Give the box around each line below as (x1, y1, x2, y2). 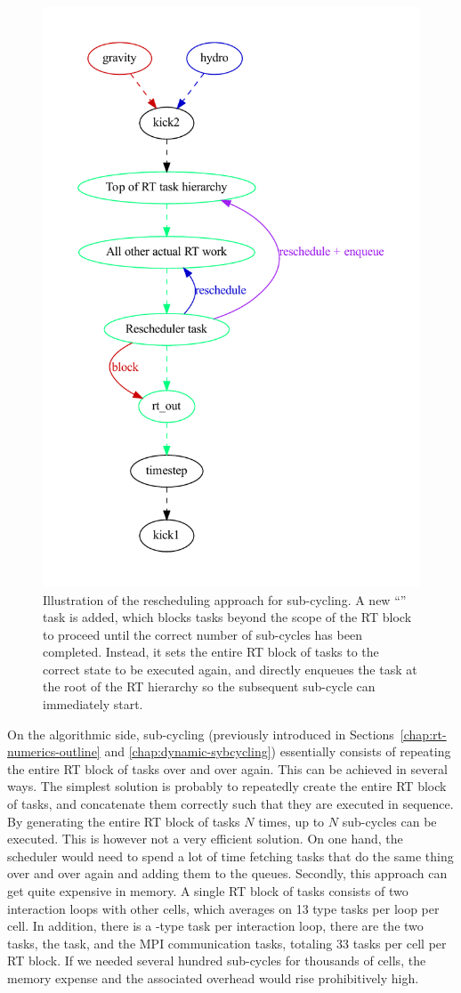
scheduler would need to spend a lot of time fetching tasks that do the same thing (7, 846, 454, 865)
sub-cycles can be (342, 811, 437, 830)
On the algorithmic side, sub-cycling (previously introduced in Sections (7, 724, 394, 743)
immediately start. (43, 695, 143, 714)
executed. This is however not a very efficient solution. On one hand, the (7, 829, 403, 848)
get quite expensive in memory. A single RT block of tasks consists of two (7, 882, 408, 900)
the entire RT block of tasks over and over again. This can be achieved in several (7, 759, 448, 778)
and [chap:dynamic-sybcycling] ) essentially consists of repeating (104, 742, 451, 761)
